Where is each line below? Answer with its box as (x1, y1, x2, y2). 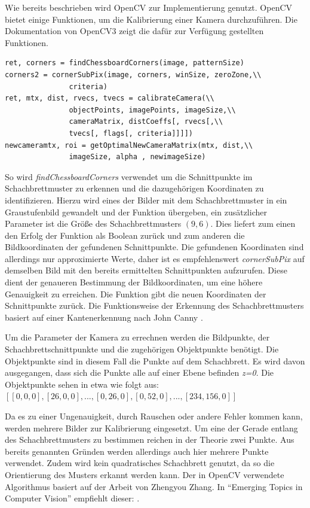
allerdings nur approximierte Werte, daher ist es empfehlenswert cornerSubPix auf (5, 252, 305, 264)
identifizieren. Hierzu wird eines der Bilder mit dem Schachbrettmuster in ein (5, 193, 287, 206)
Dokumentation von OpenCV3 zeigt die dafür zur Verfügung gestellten (5, 25, 264, 37)
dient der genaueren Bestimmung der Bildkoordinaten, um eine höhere (5, 276, 263, 288)
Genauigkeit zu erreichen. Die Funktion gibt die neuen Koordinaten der (5, 287, 266, 300)
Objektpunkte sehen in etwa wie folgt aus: (5, 378, 159, 390)
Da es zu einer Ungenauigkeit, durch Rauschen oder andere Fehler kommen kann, (5, 410, 303, 422)
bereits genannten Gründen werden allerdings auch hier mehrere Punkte (5, 445, 269, 457)
